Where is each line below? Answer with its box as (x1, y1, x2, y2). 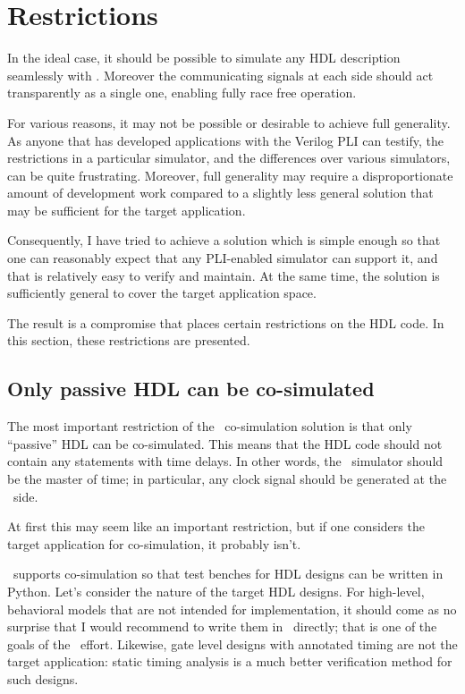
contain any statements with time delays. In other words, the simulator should (7, 452, 444, 470)
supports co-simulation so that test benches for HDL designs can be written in (13, 564, 444, 583)
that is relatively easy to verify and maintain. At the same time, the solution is (7, 266, 440, 284)
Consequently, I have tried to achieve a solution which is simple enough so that (7, 231, 441, 250)
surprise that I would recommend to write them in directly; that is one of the (7, 617, 437, 636)
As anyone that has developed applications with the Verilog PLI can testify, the (7, 131, 444, 149)
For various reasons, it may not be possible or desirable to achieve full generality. (7, 113, 451, 131)
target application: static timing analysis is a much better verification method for (7, 652, 452, 671)
